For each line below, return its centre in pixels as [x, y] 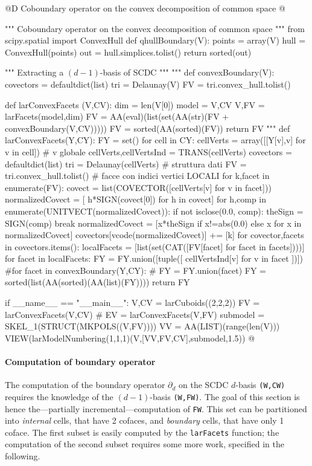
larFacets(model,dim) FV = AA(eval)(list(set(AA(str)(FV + [117, 116]
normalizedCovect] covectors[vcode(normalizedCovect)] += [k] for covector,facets [154, 235]
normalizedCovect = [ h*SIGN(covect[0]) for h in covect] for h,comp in [136, 199]
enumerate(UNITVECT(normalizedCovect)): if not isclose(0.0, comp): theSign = [154, 211]
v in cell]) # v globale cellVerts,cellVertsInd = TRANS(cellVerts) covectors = [148, 151]
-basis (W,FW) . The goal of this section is [225, 396]
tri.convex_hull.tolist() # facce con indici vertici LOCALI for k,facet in [137, 176]
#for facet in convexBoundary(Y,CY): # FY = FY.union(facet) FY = [135, 270]
